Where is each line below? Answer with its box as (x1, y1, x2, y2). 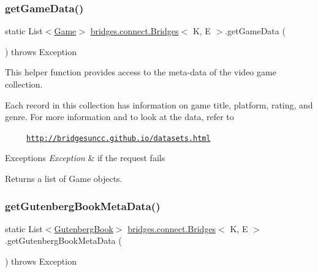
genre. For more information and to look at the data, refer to (5, 110, 234, 123)
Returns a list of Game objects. (5, 172, 123, 185)
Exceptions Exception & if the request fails (5, 151, 165, 164)
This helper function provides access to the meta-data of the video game (5, 66, 276, 78)
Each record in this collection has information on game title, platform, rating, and (5, 98, 313, 111)
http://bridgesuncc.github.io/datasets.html (26, 134, 211, 143)
